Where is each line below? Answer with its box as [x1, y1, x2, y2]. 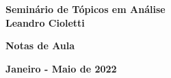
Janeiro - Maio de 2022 [5, 61, 117, 75]
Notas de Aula [5, 38, 75, 53]
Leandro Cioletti [5, 15, 85, 29]
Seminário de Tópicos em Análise [5, 2, 166, 16]
